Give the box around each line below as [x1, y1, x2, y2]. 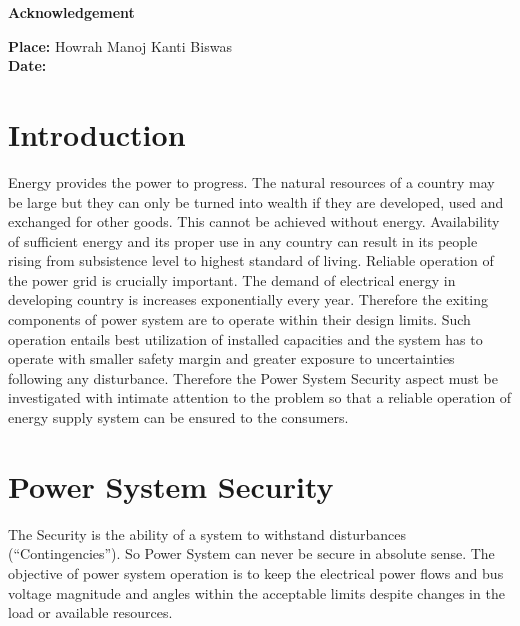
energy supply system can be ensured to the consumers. [8, 407, 349, 428]
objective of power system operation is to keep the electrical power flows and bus [8, 562, 504, 583]
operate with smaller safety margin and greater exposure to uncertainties [8, 348, 455, 369]
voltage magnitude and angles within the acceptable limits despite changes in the [8, 582, 505, 603]
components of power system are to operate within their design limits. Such [8, 309, 471, 330]
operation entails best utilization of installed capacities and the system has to [8, 328, 483, 349]
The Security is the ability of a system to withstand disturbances [8, 523, 406, 544]
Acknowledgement [8, 2, 135, 22]
